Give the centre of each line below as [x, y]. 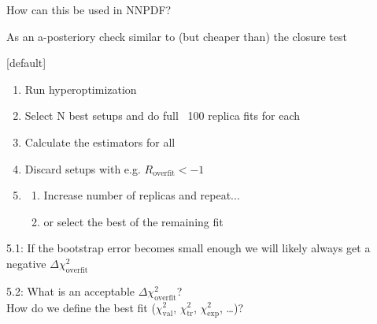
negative [26, 263]
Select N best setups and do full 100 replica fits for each [162, 115]
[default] [26, 63]
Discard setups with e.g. [83, 168]
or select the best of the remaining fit [133, 221]
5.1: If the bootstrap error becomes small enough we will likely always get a [188, 248]
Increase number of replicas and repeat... [142, 195]
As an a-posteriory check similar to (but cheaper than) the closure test [177, 36]
